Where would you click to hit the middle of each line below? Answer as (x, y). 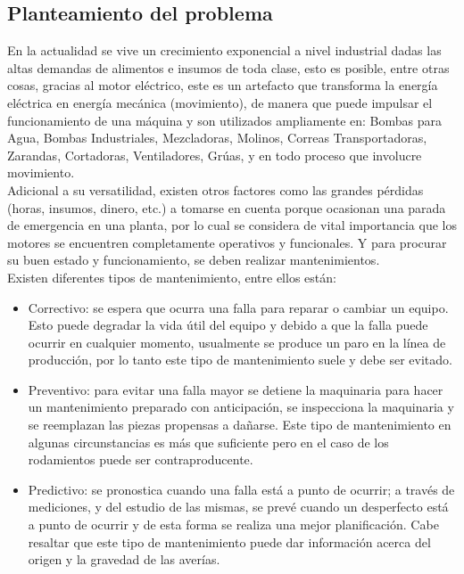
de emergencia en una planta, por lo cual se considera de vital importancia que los (232, 225)
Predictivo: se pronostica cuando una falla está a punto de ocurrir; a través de (241, 489)
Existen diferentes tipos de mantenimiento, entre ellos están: (172, 277)
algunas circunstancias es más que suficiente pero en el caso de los (208, 442)
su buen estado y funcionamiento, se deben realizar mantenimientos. (194, 260)
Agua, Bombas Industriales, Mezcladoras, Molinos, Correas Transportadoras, (217, 138)
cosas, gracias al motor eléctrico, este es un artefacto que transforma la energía (223, 85)
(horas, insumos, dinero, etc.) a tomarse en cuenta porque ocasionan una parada (227, 207)
